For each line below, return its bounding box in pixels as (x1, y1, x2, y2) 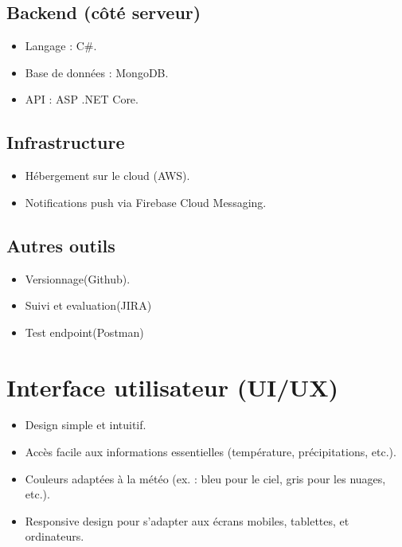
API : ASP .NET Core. (25, 91, 139, 107)
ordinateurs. (25, 528, 84, 545)
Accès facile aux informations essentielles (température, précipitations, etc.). (25, 443, 396, 460)
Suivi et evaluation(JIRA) (25, 297, 152, 314)
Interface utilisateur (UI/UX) (6, 370, 338, 403)
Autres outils (6, 232, 115, 257)
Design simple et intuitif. (25, 416, 146, 433)
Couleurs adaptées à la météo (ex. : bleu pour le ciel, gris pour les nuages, (25, 470, 386, 486)
